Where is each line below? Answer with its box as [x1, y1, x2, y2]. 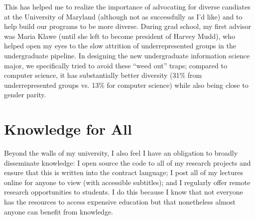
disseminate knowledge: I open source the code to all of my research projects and [4, 157, 251, 168]
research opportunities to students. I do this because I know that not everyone [4, 187, 243, 197]
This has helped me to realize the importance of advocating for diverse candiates [4, 1, 251, 11]
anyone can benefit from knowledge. [4, 206, 113, 217]
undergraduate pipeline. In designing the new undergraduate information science [4, 50, 250, 60]
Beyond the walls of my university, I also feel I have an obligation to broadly [4, 148, 238, 158]
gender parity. [4, 89, 46, 100]
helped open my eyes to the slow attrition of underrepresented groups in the [4, 40, 237, 51]
